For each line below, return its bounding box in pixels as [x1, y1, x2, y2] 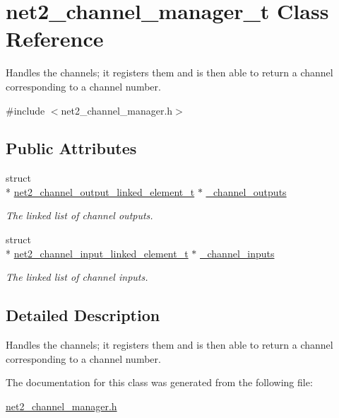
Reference [6, 24, 104, 53]
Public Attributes [6, 137, 137, 159]
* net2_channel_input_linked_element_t [6, 245, 189, 260]
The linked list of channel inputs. [6, 269, 148, 284]
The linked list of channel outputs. [6, 208, 153, 223]
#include [6, 103, 45, 117]
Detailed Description [6, 304, 160, 326]
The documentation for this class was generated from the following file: [6, 375, 313, 390]
